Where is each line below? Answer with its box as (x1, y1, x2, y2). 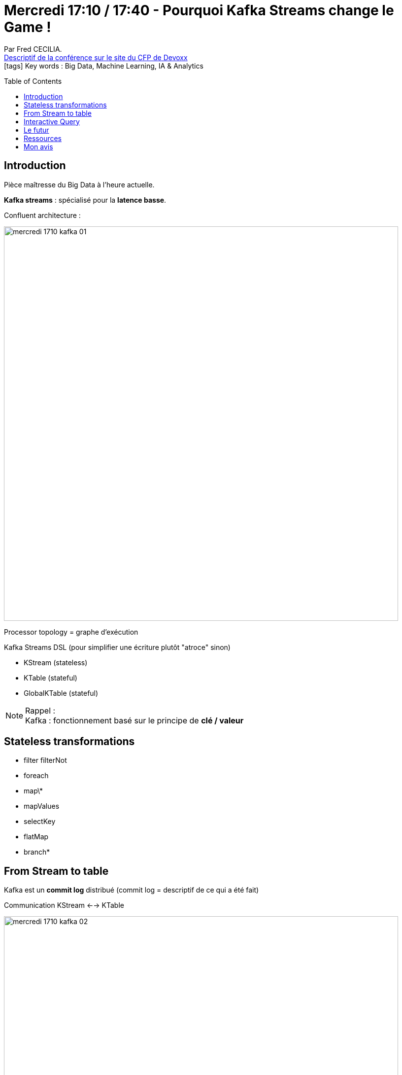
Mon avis (24, 142, 53, 151)
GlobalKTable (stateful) (24, 688, 99, 697)
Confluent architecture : (4, 211, 81, 219)
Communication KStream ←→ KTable (4, 901, 124, 910)
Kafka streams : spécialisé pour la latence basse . (4, 195, 167, 204)
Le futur (24, 125, 49, 134)
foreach (24, 771, 49, 780)
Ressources (24, 134, 62, 143)
